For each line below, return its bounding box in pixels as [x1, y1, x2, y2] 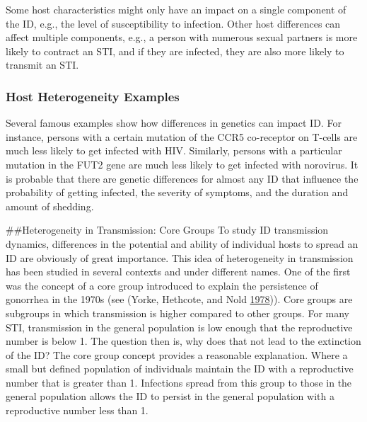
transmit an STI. [6, 57, 79, 72]
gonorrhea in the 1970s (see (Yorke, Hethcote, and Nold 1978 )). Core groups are [6, 292, 353, 307]
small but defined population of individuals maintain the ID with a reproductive [6, 361, 354, 376]
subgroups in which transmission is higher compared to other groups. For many [6, 305, 349, 320]
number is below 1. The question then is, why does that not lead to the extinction [6, 333, 361, 348]
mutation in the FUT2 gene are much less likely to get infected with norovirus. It [6, 156, 359, 171]
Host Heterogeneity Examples [6, 87, 180, 105]
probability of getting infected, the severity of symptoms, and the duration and [6, 185, 349, 200]
